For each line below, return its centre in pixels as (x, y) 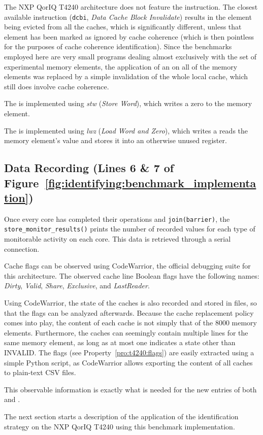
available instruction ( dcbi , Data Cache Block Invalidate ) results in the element (128, 16)
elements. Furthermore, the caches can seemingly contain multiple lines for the (126, 332)
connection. (22, 248)
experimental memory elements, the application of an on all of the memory (121, 66)
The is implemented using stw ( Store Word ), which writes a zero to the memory (128, 103)
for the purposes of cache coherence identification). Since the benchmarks (118, 46)
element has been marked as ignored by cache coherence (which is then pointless (129, 36)
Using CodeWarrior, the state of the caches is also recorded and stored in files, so (130, 303)
